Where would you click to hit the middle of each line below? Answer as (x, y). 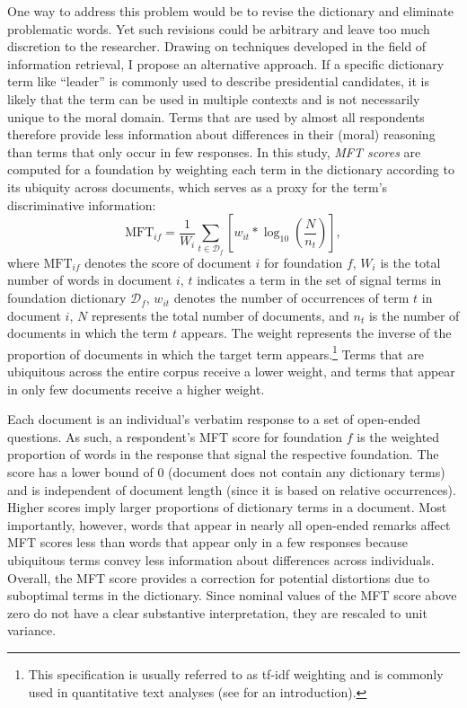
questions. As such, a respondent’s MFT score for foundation (175, 436)
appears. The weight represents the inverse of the (316, 333)
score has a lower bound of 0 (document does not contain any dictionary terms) (226, 472)
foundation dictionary (67, 298)
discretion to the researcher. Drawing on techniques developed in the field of (217, 46)
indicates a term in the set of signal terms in (319, 280)
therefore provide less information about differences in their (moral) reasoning (221, 134)
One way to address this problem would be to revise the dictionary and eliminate (231, 11)
